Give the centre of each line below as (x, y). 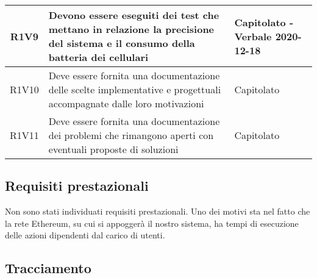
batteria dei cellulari (98, 57)
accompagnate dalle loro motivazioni (126, 103)
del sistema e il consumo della (122, 43)
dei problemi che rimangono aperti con (131, 135)
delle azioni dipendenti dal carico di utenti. (85, 235)
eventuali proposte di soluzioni (113, 149)
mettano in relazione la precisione (131, 29)
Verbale (253, 36)
